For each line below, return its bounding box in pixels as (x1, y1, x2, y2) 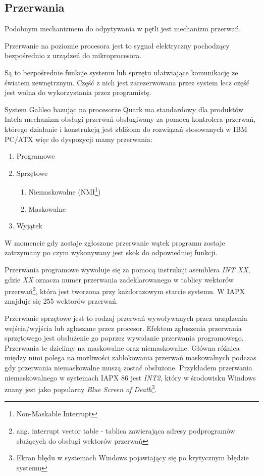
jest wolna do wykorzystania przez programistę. (5, 87, 151, 98)
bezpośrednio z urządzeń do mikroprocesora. (5, 50, 142, 61)
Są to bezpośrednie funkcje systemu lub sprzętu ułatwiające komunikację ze (5, 67, 238, 77)
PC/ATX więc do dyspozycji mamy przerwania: (5, 133, 152, 144)
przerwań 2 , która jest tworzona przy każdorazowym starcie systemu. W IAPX (5, 284, 245, 296)
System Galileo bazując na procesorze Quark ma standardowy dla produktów (5, 104, 244, 114)
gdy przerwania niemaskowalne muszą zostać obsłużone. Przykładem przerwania (5, 362, 252, 372)
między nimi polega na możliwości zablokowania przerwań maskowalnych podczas (5, 352, 256, 363)
